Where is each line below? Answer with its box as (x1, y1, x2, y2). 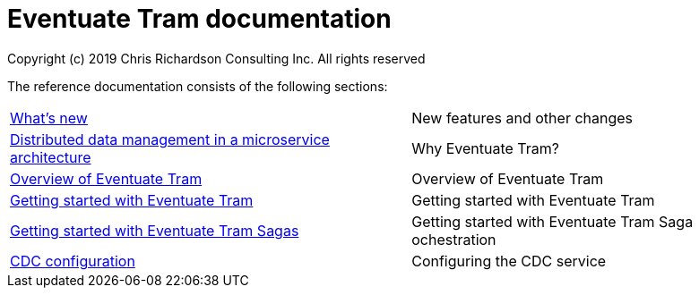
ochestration (411, 230, 496, 249)
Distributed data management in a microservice (10, 130, 330, 148)
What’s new (10, 108, 88, 127)
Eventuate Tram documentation (7, 4, 392, 34)
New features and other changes (411, 108, 634, 127)
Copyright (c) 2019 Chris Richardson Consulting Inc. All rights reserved (7, 50, 426, 66)
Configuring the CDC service (411, 251, 607, 270)
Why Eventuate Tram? (411, 139, 559, 157)
